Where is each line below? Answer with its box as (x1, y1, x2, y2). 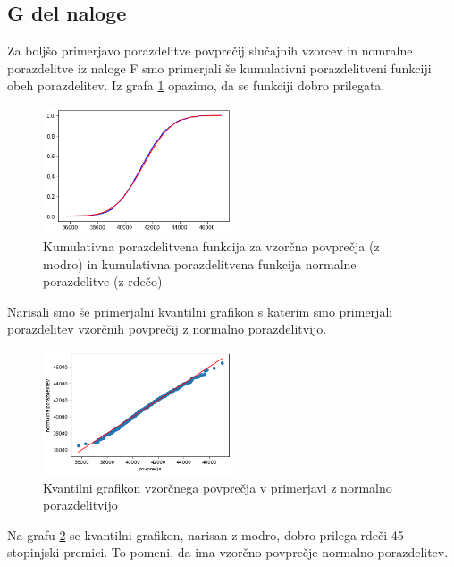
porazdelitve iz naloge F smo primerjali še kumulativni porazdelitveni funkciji (7, 58, 432, 77)
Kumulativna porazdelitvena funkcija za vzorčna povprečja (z (43, 236, 380, 255)
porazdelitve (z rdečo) (43, 272, 163, 291)
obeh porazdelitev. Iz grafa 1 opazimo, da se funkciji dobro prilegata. (7, 76, 385, 95)
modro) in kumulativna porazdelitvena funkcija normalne (43, 254, 357, 273)
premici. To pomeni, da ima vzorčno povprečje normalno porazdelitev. (63, 543, 449, 562)
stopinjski (7, 543, 60, 562)
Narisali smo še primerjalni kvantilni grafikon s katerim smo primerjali (7, 301, 393, 320)
